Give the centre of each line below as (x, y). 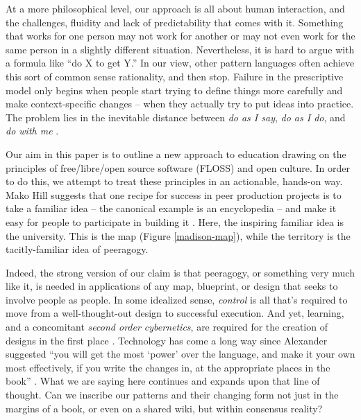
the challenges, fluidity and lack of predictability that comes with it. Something (175, 22)
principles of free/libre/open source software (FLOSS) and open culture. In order (178, 167)
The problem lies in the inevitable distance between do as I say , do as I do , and (176, 117)
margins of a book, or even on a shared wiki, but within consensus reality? (164, 408)
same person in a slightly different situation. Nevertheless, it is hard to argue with (180, 49)
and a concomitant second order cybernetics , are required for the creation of (167, 327)
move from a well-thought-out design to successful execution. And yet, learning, (175, 313)
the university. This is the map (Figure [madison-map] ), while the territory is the (178, 235)
